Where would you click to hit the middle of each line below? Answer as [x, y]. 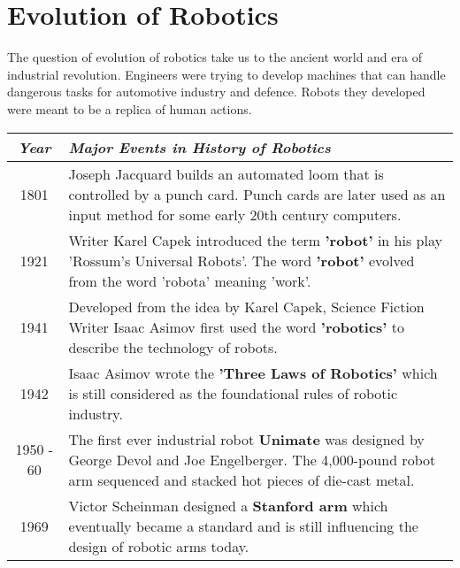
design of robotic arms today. [159, 546]
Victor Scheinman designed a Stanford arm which [228, 505]
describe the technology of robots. [173, 347]
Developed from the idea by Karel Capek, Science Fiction [246, 306]
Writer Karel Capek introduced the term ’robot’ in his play [255, 240]
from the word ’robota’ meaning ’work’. [190, 280]
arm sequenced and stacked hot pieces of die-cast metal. [241, 480]
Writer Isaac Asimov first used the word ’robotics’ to [237, 326]
